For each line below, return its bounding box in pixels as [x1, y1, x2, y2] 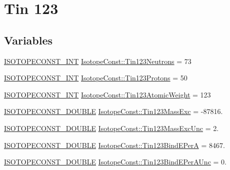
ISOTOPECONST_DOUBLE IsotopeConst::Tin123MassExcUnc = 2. [4, 122, 219, 133]
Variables [4, 32, 53, 47]
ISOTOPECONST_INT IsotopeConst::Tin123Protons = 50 [4, 72, 187, 83]
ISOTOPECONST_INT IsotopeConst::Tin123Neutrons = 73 [4, 55, 191, 66]
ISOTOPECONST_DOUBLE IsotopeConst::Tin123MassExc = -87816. [4, 106, 223, 116]
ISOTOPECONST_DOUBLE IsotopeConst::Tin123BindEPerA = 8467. [4, 139, 225, 150]
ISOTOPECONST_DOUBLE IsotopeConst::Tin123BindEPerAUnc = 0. [4, 156, 226, 167]
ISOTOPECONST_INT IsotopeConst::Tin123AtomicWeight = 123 [4, 89, 211, 99]
